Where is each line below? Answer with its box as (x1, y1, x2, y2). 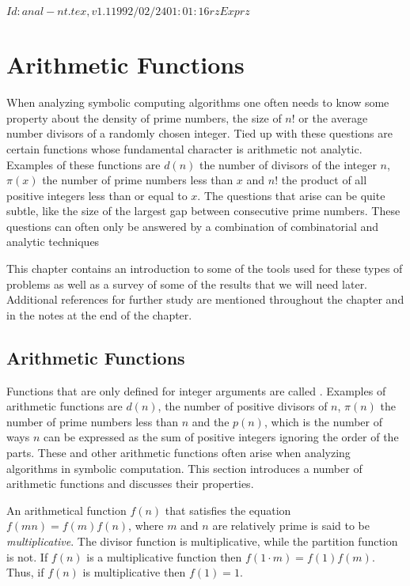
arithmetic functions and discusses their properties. (6, 475, 254, 492)
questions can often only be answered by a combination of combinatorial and (6, 217, 379, 234)
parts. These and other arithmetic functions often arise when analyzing (6, 444, 351, 461)
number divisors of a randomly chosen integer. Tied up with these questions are (6, 125, 393, 142)
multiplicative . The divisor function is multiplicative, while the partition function (6, 532, 398, 549)
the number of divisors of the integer (199, 156, 377, 172)
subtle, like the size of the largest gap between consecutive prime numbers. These (6, 202, 401, 219)
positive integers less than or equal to (6, 187, 188, 203)
